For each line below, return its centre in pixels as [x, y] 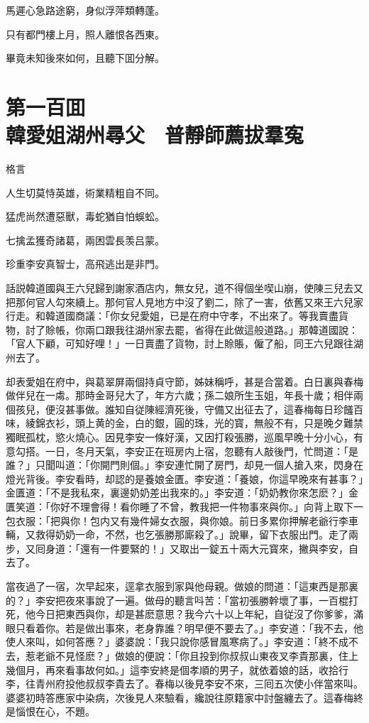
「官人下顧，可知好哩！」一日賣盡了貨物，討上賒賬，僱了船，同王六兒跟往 [180, 343]
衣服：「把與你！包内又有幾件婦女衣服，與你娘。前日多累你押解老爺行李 [182, 520]
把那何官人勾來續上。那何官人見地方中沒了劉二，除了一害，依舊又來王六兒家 [184, 301]
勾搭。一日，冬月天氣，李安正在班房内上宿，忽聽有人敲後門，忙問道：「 [182, 451]
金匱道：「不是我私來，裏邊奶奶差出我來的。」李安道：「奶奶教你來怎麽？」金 [182, 493]
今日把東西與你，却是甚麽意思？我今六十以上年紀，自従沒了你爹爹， [194, 614]
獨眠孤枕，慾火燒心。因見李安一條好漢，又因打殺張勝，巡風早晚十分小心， [180, 437]
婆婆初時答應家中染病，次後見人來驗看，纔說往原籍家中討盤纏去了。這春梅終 [184, 697]
